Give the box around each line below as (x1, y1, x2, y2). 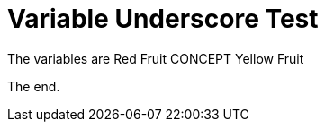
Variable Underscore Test (7, 4, 319, 34)
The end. (7, 78, 60, 94)
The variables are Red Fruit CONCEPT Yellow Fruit (7, 50, 304, 66)
